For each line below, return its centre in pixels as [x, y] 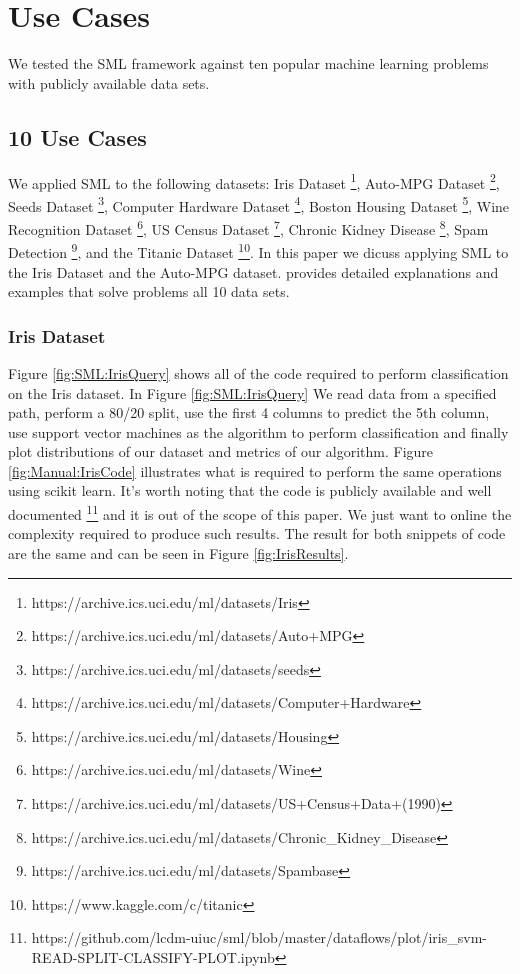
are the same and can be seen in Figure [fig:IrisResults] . [178, 552]
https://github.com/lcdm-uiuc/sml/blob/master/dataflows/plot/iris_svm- [259, 937]
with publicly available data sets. [109, 82]
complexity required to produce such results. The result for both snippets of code [257, 533]
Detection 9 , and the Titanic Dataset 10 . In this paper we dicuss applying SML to [258, 250]
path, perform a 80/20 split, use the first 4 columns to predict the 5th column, [249, 412]
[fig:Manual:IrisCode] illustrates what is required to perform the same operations [255, 470]
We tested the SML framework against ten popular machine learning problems [248, 63]
